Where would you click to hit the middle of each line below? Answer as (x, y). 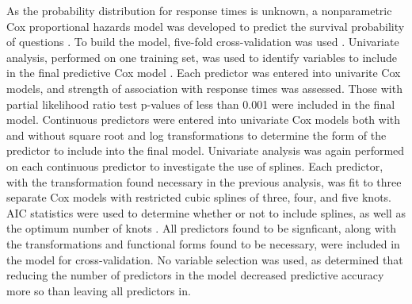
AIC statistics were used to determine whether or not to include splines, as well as (206, 212)
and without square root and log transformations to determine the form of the (196, 135)
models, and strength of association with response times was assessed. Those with (204, 88)
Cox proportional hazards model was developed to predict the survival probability (206, 26)
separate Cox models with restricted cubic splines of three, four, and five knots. (199, 197)
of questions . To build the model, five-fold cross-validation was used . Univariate (203, 42)
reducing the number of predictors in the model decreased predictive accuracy (195, 275)
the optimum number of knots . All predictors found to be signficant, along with (201, 228)
